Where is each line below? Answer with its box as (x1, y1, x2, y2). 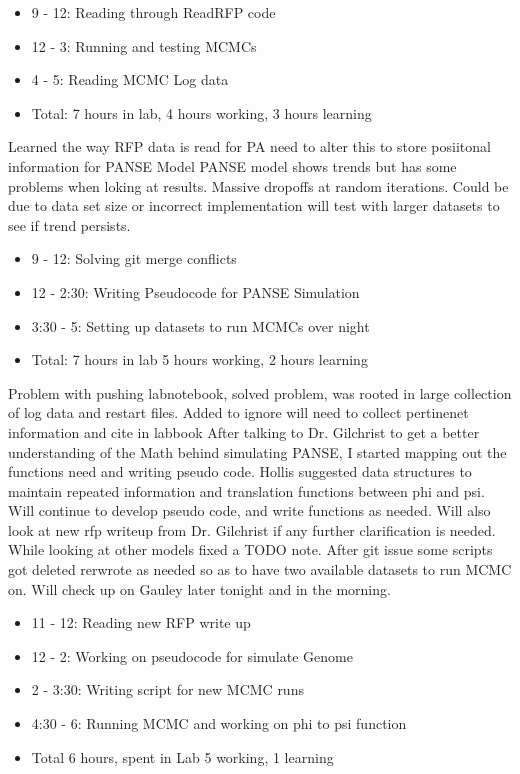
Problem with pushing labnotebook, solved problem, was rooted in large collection (8, 382, 512, 403)
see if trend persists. (8, 214, 131, 235)
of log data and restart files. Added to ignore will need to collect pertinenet (8, 402, 469, 423)
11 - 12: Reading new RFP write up (31, 612, 251, 633)
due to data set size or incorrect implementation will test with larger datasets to (8, 195, 500, 216)
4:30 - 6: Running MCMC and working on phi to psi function (31, 713, 407, 734)
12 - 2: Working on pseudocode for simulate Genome (31, 645, 353, 666)
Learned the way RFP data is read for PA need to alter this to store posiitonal (8, 136, 491, 157)
